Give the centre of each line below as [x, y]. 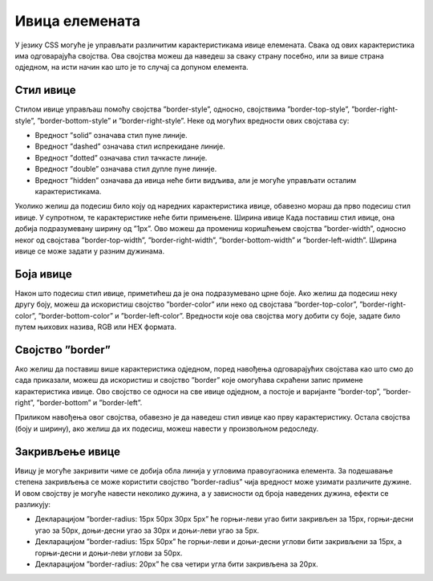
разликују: [33, 504]
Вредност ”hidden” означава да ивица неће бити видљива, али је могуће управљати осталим [196, 180]
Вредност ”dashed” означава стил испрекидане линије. [130, 146]
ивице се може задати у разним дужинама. [90, 251]
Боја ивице [43, 274]
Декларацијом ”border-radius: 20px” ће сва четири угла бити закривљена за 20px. [176, 564]
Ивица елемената [77, 21]
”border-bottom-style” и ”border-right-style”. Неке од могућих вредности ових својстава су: [193, 120]
